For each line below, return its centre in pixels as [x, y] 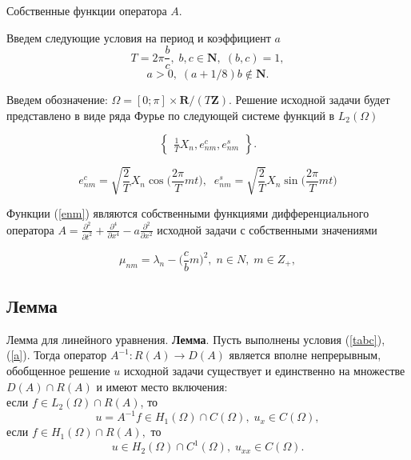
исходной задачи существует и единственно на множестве [265, 370]
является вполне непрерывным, [305, 355]
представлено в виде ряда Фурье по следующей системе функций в [171, 115]
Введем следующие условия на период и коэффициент [139, 37]
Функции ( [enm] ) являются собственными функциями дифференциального [188, 212]
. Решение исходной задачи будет [309, 100]
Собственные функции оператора [87, 10]
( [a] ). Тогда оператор [57, 355]
